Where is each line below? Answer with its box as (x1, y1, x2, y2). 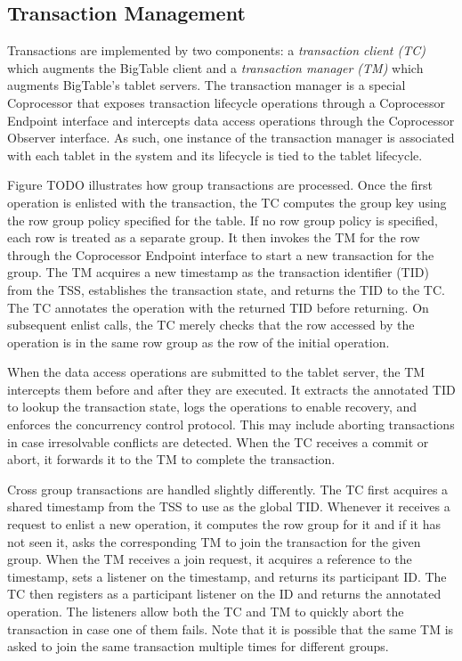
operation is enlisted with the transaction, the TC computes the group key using (7, 192, 447, 211)
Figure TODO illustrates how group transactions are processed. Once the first (7, 175, 433, 194)
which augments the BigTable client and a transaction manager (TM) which (7, 58, 424, 77)
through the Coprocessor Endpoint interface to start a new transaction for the (7, 245, 434, 264)
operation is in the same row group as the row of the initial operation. (7, 332, 390, 351)
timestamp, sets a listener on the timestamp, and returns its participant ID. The (7, 567, 447, 585)
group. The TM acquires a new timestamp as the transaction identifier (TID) (7, 263, 429, 282)
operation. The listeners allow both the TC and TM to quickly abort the (7, 602, 404, 621)
